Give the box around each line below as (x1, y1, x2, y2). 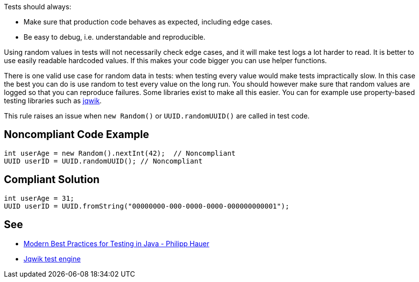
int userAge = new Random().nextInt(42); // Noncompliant (4, 149, 236, 157)
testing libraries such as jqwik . (4, 96, 102, 105)
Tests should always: (4, 2, 72, 11)
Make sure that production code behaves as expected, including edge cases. (24, 18, 273, 26)
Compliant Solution (4, 173, 100, 186)
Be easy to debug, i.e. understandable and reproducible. (24, 33, 206, 41)
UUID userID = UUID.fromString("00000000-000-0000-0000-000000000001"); (4, 202, 289, 210)
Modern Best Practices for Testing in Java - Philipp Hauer (24, 239, 209, 248)
